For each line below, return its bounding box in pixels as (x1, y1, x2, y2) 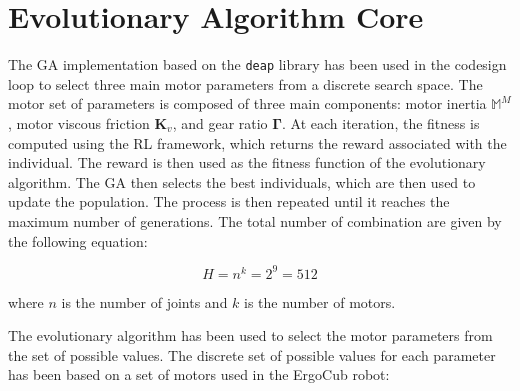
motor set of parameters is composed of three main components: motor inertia (8, 93, 487, 114)
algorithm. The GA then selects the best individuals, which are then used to (8, 171, 476, 192)
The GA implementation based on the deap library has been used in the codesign (8, 54, 507, 75)
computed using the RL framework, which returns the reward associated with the (8, 132, 507, 153)
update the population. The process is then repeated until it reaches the (8, 191, 450, 212)
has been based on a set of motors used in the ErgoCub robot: (8, 364, 390, 385)
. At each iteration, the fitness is (281, 112, 480, 133)
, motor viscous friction (8, 112, 150, 133)
